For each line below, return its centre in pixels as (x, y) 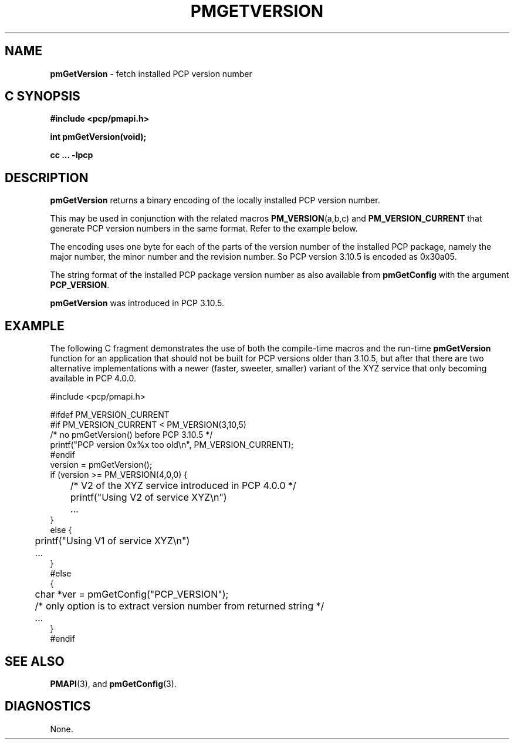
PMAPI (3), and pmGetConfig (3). (113, 683)
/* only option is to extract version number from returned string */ (180, 606)
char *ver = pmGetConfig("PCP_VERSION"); (132, 594)
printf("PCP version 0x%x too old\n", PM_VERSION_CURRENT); (172, 445)
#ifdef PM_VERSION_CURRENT (110, 415)
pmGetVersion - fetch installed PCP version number (151, 73)
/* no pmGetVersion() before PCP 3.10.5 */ (131, 435)
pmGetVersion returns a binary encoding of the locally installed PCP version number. (215, 200)
